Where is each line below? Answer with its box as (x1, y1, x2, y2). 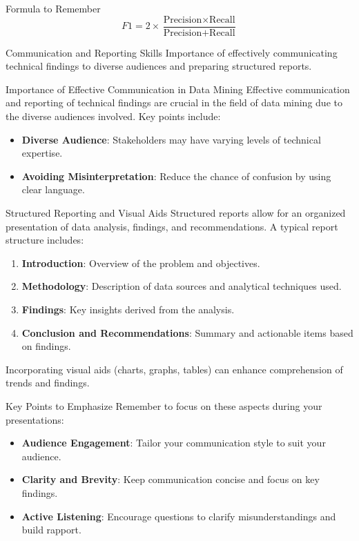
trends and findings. (6, 375, 90, 390)
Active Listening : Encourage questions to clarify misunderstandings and (21, 509, 336, 523)
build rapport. (21, 522, 81, 537)
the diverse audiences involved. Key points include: (6, 109, 221, 124)
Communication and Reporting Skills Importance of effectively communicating (6, 45, 338, 59)
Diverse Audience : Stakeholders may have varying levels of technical (21, 132, 321, 146)
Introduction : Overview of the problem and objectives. (21, 255, 260, 270)
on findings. (21, 339, 71, 353)
